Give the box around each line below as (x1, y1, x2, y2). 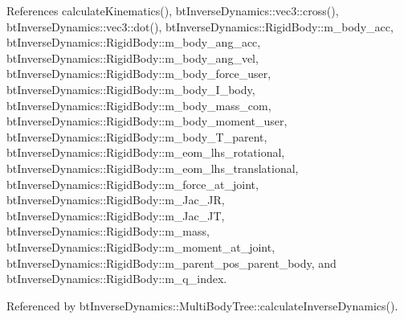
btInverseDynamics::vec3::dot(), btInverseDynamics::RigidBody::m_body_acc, (6, 18, 394, 35)
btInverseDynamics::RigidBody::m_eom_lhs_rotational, (6, 144, 285, 161)
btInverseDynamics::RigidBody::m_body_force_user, (6, 65, 271, 82)
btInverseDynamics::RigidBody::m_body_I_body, (6, 80, 255, 97)
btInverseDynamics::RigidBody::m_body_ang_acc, (6, 34, 261, 51)
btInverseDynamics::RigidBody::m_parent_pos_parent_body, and (6, 254, 337, 271)
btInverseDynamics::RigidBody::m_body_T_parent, (6, 128, 267, 145)
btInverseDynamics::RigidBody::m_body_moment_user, (6, 113, 288, 129)
